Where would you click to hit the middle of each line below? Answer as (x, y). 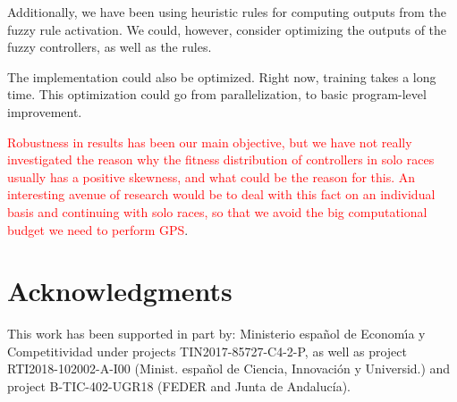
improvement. (45, 111)
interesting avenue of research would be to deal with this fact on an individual (221, 194)
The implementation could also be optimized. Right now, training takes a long (222, 76)
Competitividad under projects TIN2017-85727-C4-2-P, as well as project (207, 351)
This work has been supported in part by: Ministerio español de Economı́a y (216, 334)
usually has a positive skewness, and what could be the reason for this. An (212, 176)
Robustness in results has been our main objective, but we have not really (210, 142)
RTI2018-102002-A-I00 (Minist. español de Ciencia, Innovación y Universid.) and (229, 368)
